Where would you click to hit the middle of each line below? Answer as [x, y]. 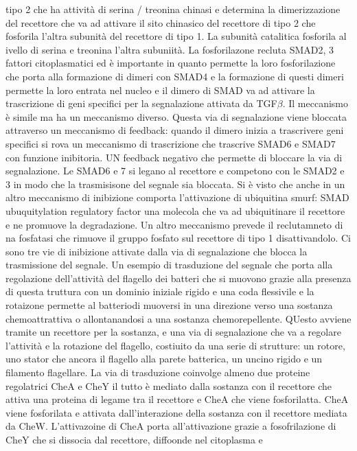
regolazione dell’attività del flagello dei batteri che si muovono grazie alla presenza [178, 278]
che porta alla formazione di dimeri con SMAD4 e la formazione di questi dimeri [175, 76]
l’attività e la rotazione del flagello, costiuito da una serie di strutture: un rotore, [175, 345]
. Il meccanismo [315, 103]
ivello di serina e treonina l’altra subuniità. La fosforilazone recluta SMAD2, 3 [170, 49]
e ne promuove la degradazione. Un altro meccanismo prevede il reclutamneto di [174, 224]
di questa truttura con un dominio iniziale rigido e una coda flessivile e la [160, 291]
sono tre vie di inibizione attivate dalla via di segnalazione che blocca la [157, 251]
